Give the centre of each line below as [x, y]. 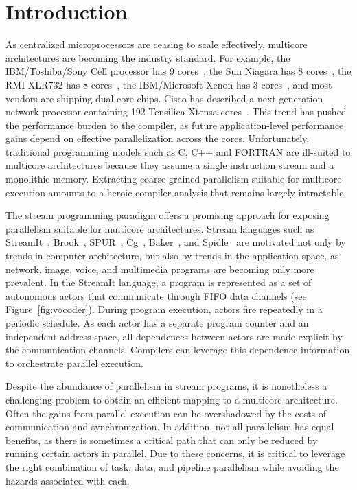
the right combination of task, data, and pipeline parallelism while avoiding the [172, 466]
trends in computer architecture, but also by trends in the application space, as [172, 256]
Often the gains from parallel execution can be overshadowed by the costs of [166, 413]
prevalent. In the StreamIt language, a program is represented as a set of [159, 282]
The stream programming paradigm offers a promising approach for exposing [168, 215]
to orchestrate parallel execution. [74, 363]
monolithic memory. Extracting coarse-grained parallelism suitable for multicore [174, 179]
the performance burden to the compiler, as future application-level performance [175, 125]
